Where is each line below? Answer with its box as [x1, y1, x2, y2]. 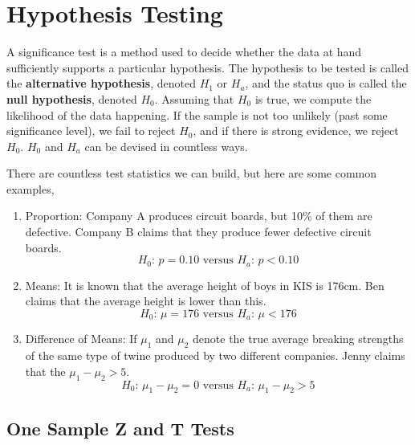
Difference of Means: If [25, 330, 137, 347]
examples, [6, 180, 55, 197]
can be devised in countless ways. [84, 137, 248, 154]
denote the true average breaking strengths [193, 330, 404, 347]
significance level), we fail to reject [6, 122, 176, 139]
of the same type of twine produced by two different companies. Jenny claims [25, 347, 405, 364]
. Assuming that [154, 90, 234, 107]
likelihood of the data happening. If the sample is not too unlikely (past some [6, 106, 388, 123]
